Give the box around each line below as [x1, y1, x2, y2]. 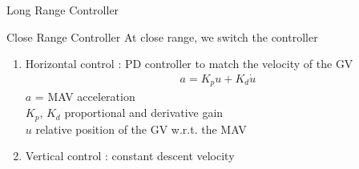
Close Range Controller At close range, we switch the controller [6, 28, 318, 45]
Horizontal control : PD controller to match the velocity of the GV [25, 55, 353, 72]
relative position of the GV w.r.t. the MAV [35, 120, 247, 137]
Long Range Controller [6, 2, 119, 18]
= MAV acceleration [34, 88, 135, 105]
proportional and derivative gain [64, 104, 224, 121]
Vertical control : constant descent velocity [25, 147, 235, 164]
